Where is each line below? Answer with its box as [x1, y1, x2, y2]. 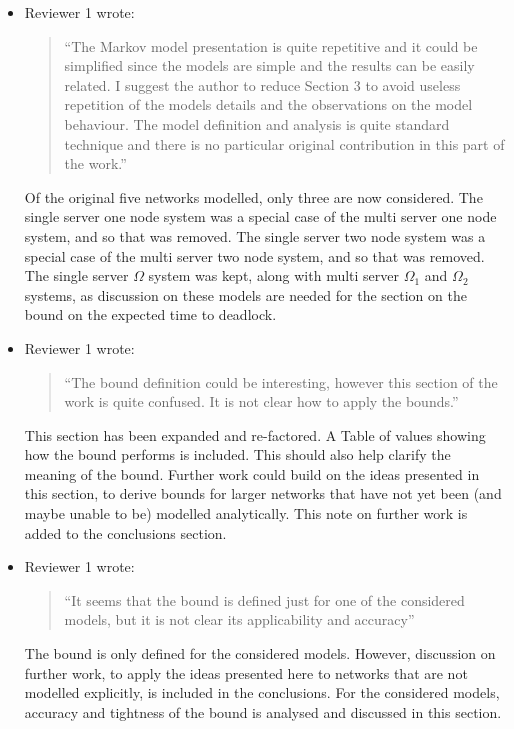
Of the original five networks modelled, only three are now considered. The [24, 186, 483, 207]
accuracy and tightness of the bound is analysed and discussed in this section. [24, 701, 502, 722]
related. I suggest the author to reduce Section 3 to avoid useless [64, 74, 461, 95]
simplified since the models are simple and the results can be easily [64, 55, 475, 76]
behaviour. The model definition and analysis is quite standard [64, 113, 450, 134]
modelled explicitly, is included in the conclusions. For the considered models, [24, 682, 500, 703]
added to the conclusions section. [24, 522, 227, 543]
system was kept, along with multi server [148, 265, 400, 286]
